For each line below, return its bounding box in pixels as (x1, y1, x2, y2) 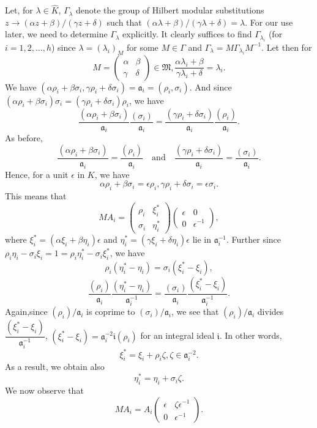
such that (106, 15, 142, 28)
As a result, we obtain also (5, 360, 105, 373)
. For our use (245, 15, 293, 28)
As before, (5, 131, 43, 144)
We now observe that (5, 383, 84, 396)
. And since (189, 80, 232, 93)
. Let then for (261, 40, 312, 53)
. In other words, (219, 329, 282, 342)
